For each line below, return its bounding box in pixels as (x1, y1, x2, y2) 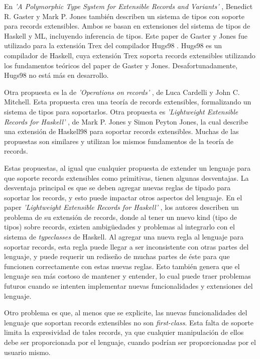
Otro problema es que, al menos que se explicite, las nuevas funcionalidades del (4, 307, 247, 318)
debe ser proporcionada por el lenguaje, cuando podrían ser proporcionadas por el (4, 337, 256, 347)
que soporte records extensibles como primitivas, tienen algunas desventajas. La (4, 172, 249, 183)
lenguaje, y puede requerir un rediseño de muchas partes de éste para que (4, 251, 230, 262)
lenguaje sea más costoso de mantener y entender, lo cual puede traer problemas (4, 271, 251, 281)
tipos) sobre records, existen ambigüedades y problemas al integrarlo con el (4, 221, 235, 232)
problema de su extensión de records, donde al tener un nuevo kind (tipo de (4, 211, 237, 222)
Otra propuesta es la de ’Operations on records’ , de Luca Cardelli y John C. (4, 86, 240, 97)
